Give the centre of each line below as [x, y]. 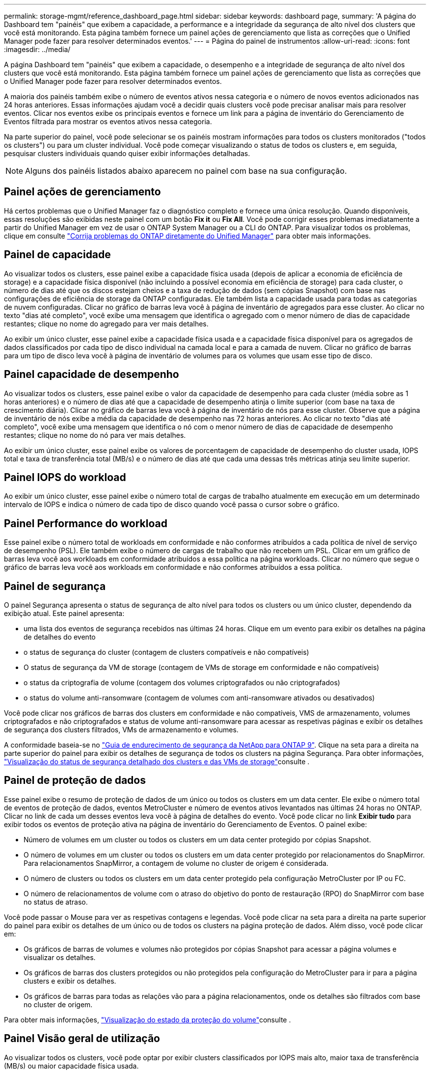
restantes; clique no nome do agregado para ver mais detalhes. [106, 323]
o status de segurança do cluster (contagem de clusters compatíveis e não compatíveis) [166, 652]
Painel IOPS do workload [65, 477]
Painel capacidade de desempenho [92, 375]
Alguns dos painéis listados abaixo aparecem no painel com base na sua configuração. [186, 171]
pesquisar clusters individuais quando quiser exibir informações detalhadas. [127, 153]
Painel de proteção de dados [75, 780]
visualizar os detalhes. [60, 957]
